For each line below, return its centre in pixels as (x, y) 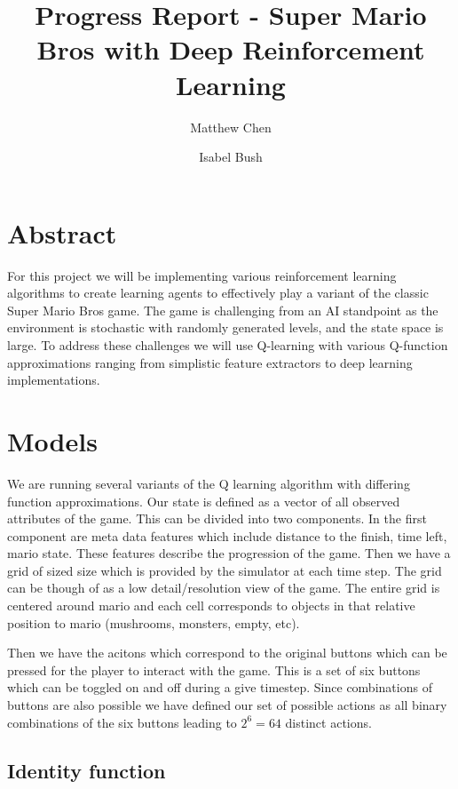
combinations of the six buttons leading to (122, 722)
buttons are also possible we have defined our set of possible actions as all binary (227, 705)
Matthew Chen (231, 127)
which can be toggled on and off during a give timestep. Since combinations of (220, 687)
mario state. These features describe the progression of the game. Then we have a (229, 553)
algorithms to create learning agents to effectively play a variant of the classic (218, 293)
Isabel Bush (231, 157)
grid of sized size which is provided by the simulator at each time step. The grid (225, 570)
